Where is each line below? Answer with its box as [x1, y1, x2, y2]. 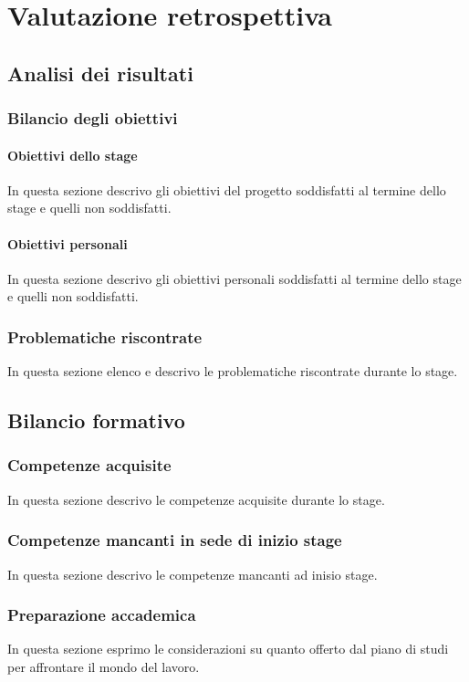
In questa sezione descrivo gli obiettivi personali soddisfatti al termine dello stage [7, 268, 462, 288]
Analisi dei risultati [7, 58, 193, 87]
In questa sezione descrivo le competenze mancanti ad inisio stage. [7, 564, 378, 583]
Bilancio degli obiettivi [7, 107, 178, 130]
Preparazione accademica [7, 603, 196, 626]
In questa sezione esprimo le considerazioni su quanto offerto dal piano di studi [7, 639, 449, 658]
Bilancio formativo [7, 406, 185, 435]
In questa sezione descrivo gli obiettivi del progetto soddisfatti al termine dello [7, 180, 446, 199]
